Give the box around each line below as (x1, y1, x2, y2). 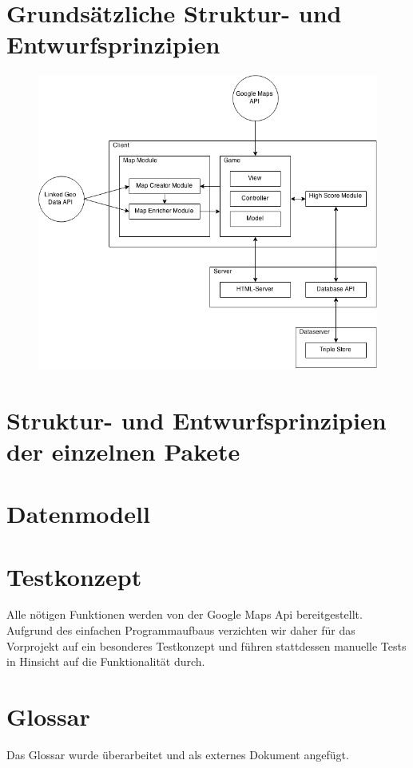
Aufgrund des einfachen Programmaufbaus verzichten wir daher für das (6, 622, 355, 639)
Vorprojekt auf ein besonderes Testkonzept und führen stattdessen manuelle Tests (6, 637, 407, 654)
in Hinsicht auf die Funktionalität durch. (6, 653, 205, 670)
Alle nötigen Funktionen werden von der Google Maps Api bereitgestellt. (6, 606, 363, 623)
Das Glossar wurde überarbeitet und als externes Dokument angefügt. (6, 746, 349, 762)
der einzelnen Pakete (6, 434, 240, 467)
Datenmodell (6, 497, 150, 530)
